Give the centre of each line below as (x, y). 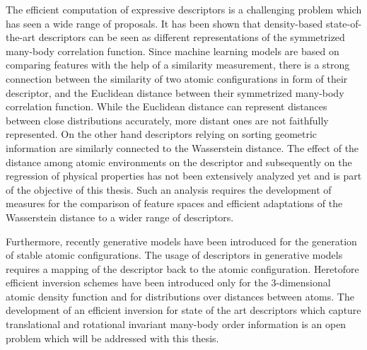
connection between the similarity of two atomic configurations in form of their (177, 78)
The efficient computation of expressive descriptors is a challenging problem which (184, 9)
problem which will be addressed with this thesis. (112, 338)
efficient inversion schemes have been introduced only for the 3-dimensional (168, 282)
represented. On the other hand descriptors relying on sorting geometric (162, 134)
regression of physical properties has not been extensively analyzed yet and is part (184, 176)
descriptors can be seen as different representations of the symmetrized (192, 37)
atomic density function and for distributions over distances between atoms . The (180, 296)
